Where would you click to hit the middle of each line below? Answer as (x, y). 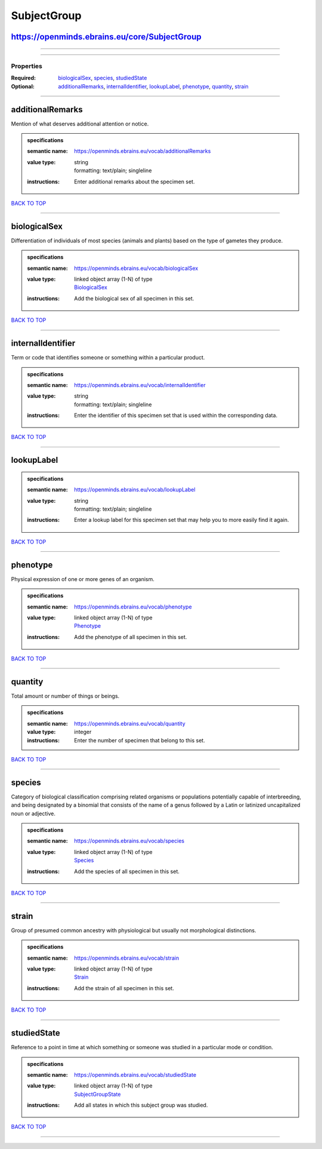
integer (83, 732)
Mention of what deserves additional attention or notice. (80, 124)
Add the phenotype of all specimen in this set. (131, 637)
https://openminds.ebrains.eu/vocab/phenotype (133, 607)
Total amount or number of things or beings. (65, 696)
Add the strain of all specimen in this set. (124, 988)
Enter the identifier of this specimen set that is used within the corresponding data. (176, 416)
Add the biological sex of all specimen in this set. (134, 298)
